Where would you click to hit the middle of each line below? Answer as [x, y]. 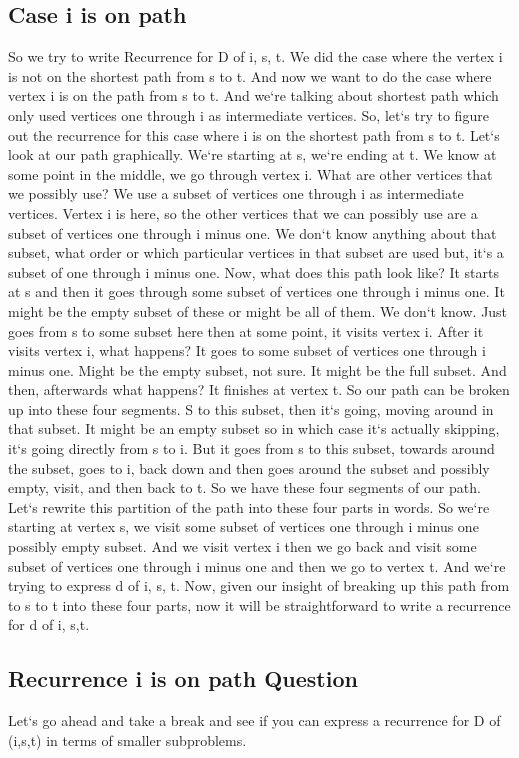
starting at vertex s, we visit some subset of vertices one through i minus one [243, 526]
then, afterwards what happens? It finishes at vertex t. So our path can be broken [259, 389]
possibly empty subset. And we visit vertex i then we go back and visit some [242, 546]
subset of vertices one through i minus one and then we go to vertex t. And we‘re [257, 565]
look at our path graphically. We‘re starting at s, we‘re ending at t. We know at [252, 154]
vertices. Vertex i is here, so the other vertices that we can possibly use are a [243, 212]
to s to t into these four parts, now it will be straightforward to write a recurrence [259, 604]
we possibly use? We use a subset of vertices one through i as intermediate [236, 193]
